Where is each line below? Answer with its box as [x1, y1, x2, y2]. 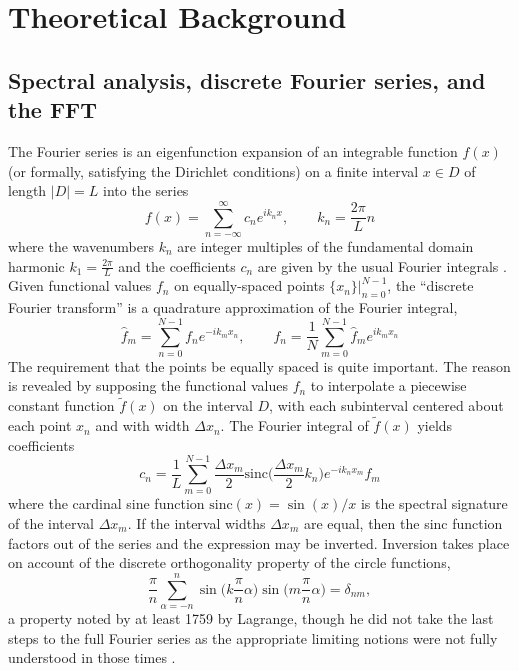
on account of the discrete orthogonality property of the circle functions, [8, 552, 451, 573]
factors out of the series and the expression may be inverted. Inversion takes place [8, 532, 510, 553]
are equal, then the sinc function [303, 513, 503, 533]
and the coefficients [118, 255, 236, 276]
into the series [103, 180, 189, 201]
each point [8, 415, 72, 436]
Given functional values [8, 275, 152, 296]
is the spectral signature [360, 493, 508, 514]
